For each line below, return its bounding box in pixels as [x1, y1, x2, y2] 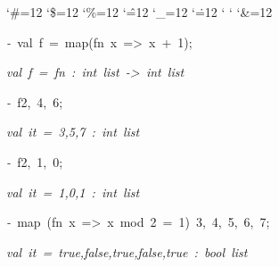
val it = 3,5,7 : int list [6, 122, 140, 141]
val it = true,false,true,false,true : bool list [6, 242, 248, 261]
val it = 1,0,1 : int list [6, 182, 140, 201]
